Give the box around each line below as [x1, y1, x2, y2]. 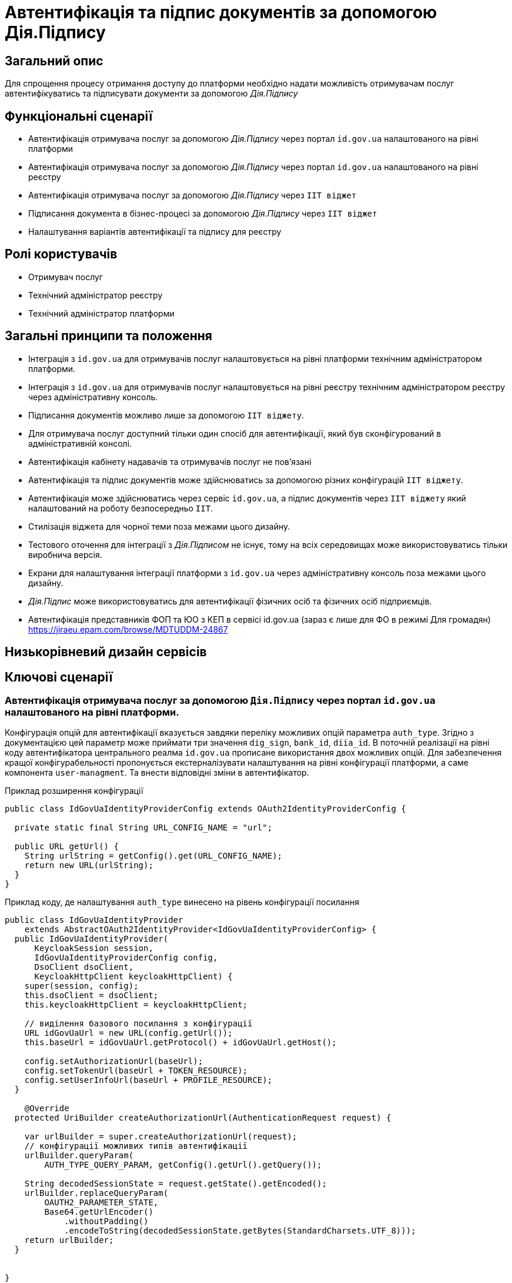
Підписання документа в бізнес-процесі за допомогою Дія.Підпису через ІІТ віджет [28, 208, 377, 219]
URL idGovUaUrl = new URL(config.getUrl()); [24, 1028, 233, 1038]
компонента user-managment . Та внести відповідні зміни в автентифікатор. [5, 767, 309, 778]
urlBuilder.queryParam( [24, 1151, 134, 1161]
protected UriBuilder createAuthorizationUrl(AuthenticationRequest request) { [14, 1113, 391, 1123]
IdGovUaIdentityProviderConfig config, [34, 953, 218, 963]
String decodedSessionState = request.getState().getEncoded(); [24, 1179, 327, 1189]
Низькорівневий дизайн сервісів [5, 644, 207, 660]
